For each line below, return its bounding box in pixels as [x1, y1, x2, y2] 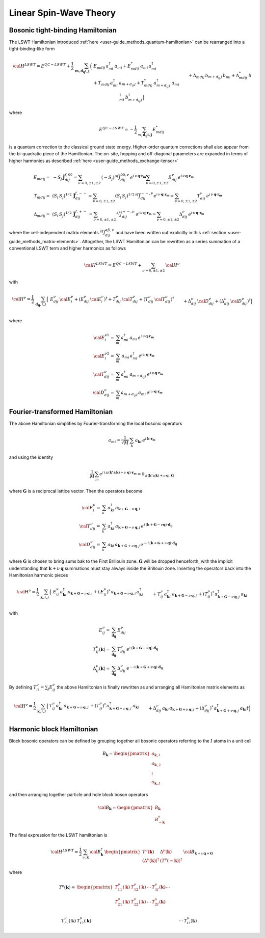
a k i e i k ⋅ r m [135, 436, 156, 444]
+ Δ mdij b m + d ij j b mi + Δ [188, 73, 239, 80]
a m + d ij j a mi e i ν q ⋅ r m [121, 388, 163, 397]
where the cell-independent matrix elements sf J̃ [9, 229, 106, 236]
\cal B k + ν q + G [183, 849, 213, 855]
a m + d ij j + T [118, 80, 144, 87]
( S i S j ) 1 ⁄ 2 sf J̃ [115, 192, 141, 200]
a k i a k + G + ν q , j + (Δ [162, 705, 205, 712]
